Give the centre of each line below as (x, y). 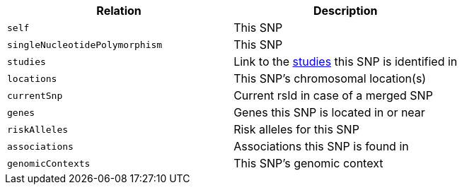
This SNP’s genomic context (308, 163)
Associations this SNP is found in (321, 146)
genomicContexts (49, 163)
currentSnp (35, 95)
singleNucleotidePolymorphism (85, 44)
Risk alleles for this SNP (296, 129)
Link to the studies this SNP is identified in (346, 61)
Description (345, 11)
